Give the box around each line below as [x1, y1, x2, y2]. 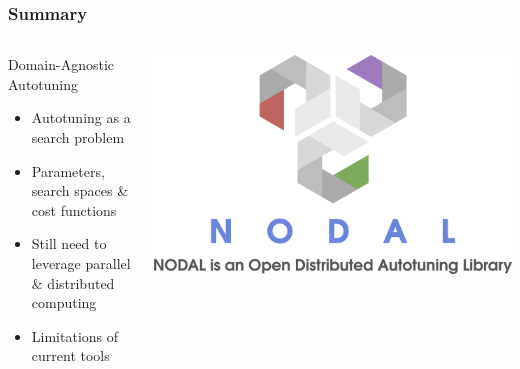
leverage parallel [31, 252, 131, 273]
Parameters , [31, 160, 105, 181]
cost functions [31, 199, 117, 220]
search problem [31, 127, 125, 147]
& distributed [31, 272, 115, 293]
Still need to [31, 233, 107, 254]
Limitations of [31, 325, 119, 346]
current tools [31, 345, 110, 366]
